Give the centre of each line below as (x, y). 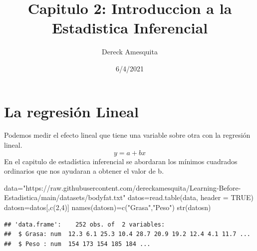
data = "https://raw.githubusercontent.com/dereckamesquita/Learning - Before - (123, 187)
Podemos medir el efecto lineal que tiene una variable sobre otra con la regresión (127, 135)
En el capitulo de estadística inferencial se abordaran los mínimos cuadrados (121, 161)
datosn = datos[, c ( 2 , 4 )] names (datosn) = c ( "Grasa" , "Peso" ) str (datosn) (108, 207)
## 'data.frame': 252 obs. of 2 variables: (85, 224)
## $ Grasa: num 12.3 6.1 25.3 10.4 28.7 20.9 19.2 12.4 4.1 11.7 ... (127, 234)
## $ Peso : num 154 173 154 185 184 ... (77, 244)
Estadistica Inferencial (130, 28)
